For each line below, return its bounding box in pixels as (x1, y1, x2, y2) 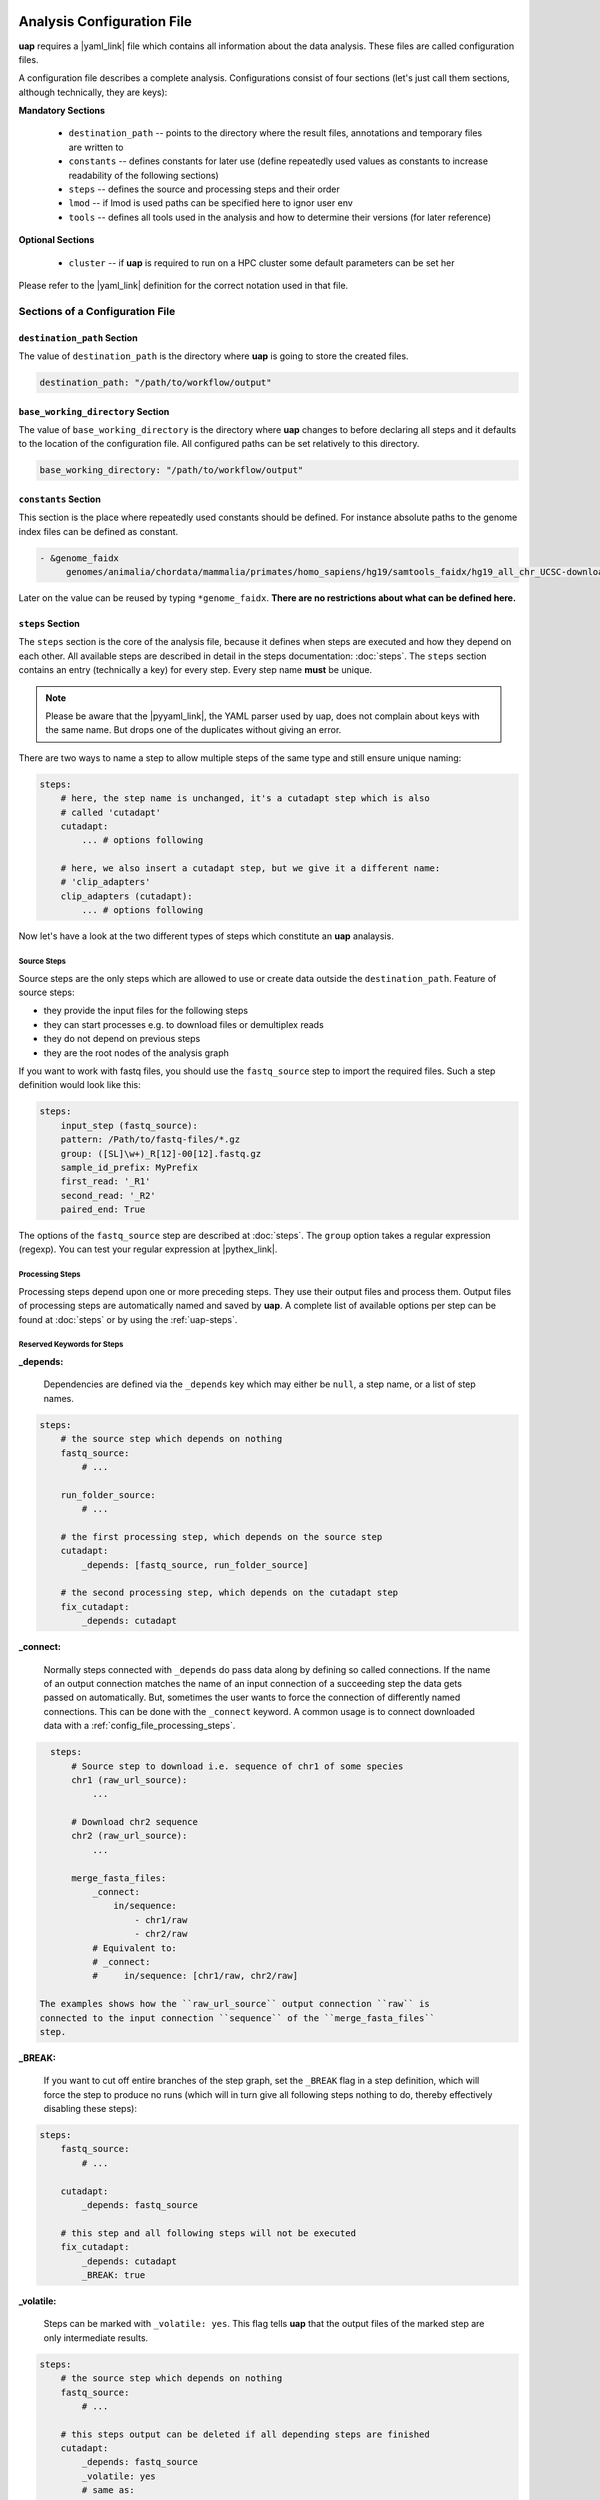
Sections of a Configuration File (18, 304, 176, 318)
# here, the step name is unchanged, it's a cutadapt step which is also (60, 793, 430, 804)
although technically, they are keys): (18, 86, 168, 98)
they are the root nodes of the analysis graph (43, 1046, 230, 1059)
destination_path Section (18, 331, 139, 344)
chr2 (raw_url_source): (71, 1830, 188, 1842)
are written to (68, 141, 124, 153)
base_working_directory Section (18, 405, 170, 417)
